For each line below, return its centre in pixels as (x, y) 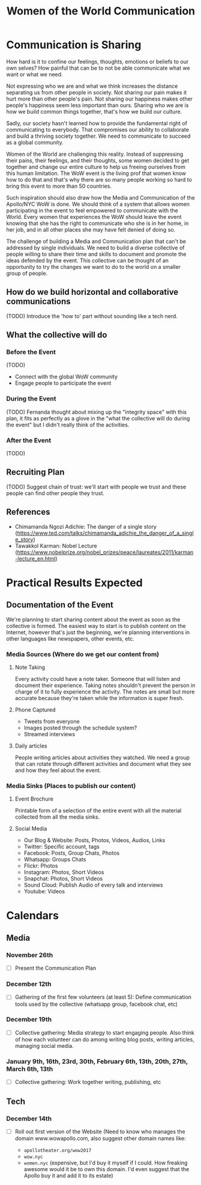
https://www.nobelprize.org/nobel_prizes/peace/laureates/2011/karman (105, 552)
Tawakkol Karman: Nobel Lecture (56, 546)
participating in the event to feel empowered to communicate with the (92, 210)
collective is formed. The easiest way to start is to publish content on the (96, 626)
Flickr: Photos (41, 866)
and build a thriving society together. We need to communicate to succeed (98, 136)
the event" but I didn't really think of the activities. (68, 425)
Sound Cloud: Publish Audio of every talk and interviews (93, 885)
